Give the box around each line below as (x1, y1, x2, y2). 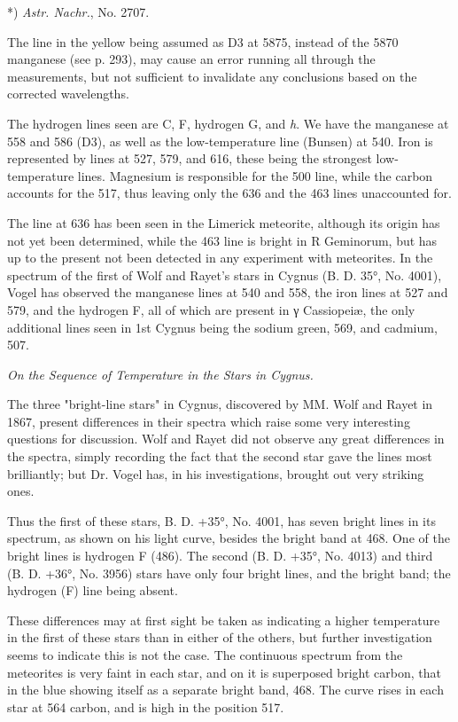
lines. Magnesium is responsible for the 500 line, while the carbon (77, 166, 433, 184)
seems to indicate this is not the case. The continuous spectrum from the (7, 646, 403, 663)
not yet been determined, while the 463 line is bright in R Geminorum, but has (7, 231, 438, 249)
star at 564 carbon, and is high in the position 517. (7, 697, 284, 716)
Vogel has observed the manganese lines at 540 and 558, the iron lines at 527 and (7, 283, 448, 302)
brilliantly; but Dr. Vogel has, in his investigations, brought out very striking (7, 464, 424, 483)
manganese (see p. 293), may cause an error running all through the (7, 50, 376, 68)
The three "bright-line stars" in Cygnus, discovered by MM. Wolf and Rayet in (7, 395, 433, 413)
